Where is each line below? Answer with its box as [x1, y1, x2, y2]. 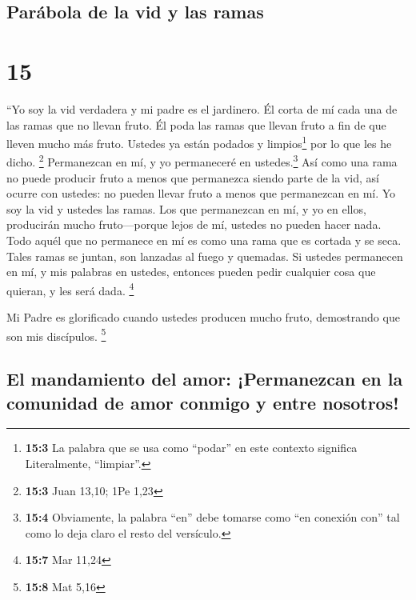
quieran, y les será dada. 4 [6, 279, 134, 298]
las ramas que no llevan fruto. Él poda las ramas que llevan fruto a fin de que [6, 116, 386, 133]
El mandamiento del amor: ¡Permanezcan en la [6, 366, 403, 391]
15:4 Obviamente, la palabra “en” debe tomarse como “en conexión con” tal [25, 509, 400, 526]
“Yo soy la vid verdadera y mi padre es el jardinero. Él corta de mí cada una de [6, 100, 398, 117]
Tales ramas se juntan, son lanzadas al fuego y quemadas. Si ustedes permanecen [6, 247, 403, 264]
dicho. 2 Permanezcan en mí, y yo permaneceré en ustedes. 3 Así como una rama [6, 151, 398, 170]
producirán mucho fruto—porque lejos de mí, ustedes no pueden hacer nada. [6, 216, 382, 233]
